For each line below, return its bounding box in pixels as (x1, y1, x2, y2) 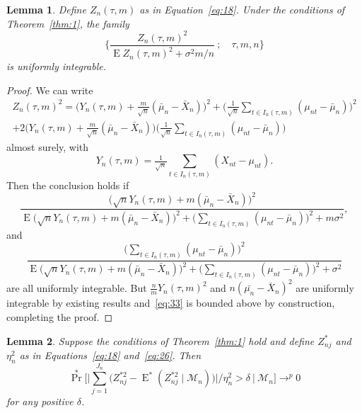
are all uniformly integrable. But (6, 280, 147, 295)
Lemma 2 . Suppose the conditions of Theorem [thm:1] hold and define (6, 333, 315, 348)
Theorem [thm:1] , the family (6, 16, 129, 30)
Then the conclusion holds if (6, 177, 129, 192)
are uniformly (296, 280, 354, 295)
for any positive (6, 394, 74, 409)
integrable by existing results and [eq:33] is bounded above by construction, (6, 295, 335, 310)
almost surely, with (6, 139, 89, 154)
